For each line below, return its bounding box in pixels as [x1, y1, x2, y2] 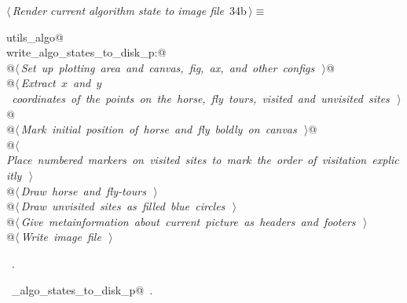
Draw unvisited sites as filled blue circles [20, 198, 225, 214]
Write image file [20, 228, 101, 245]
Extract [20, 75, 56, 91]
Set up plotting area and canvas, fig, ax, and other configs [20, 59, 315, 75]
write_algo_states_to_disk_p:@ [6, 44, 167, 60]
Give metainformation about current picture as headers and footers [20, 213, 356, 229]
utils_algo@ [6, 28, 64, 45]
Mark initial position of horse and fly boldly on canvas [20, 121, 297, 137]
